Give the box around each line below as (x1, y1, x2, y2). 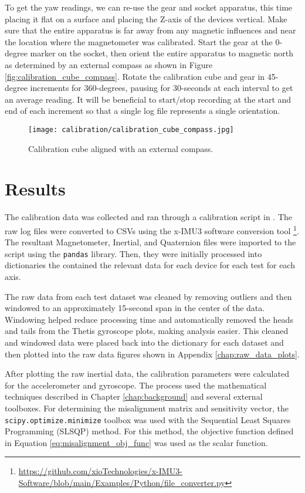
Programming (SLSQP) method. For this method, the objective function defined (5, 425, 294, 437)
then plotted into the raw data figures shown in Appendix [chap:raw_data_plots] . (5, 347, 300, 360)
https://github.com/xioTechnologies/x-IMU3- (18, 465, 182, 477)
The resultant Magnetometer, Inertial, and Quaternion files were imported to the (5, 236, 296, 248)
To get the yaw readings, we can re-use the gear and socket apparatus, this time (5, 1, 293, 13)
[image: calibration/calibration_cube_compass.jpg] (28, 125, 234, 134)
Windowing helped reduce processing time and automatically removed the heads (5, 313, 293, 325)
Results (5, 177, 66, 201)
